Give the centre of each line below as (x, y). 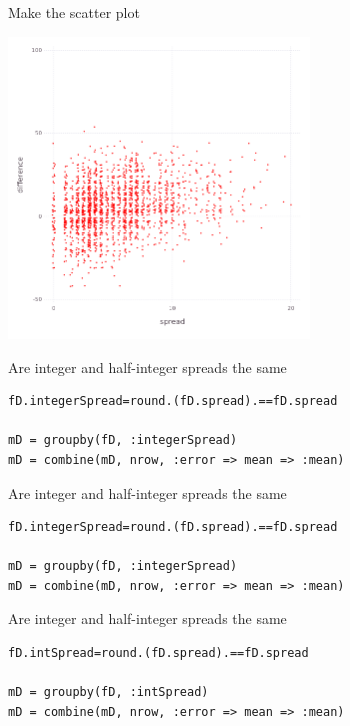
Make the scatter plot (74, 12)
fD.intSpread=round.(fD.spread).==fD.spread (158, 653)
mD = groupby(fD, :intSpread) (108, 692)
